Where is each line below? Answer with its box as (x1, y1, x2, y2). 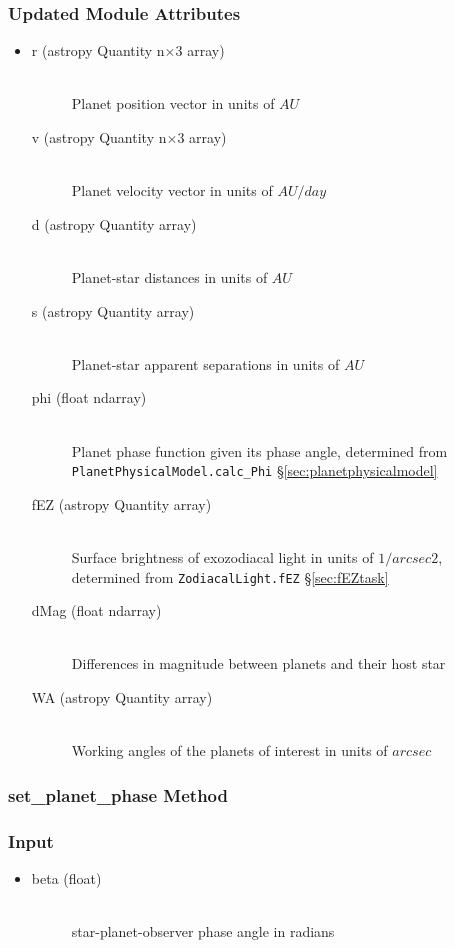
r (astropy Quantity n (31, 40, 165, 61)
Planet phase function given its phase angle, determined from (71, 440, 448, 461)
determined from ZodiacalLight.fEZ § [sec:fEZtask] (71, 566, 389, 587)
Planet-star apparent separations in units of (71, 353, 340, 374)
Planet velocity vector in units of (71, 180, 273, 201)
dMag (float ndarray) (31, 600, 162, 621)
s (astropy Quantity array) (31, 300, 195, 321)
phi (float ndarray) (31, 387, 147, 408)
